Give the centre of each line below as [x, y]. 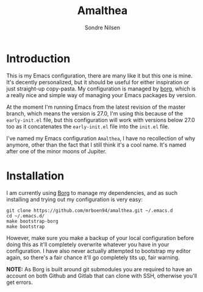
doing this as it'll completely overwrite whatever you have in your [88, 244]
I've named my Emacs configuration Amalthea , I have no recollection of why [101, 138]
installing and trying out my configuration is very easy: [75, 199]
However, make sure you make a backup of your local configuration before [100, 238]
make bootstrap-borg [33, 221]
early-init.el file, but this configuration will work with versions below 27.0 [101, 120]
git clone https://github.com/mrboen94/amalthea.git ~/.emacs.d [90, 210]
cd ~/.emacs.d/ [26, 216]
